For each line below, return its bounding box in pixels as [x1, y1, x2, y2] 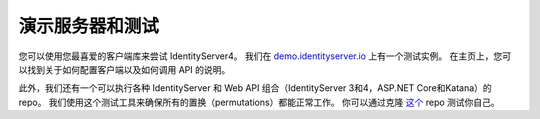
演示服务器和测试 [18, 15, 160, 37]
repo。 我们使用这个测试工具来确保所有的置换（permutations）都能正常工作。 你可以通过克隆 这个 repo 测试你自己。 [18, 96, 500, 108]
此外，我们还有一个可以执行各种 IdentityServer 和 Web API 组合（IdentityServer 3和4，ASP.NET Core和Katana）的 [18, 82, 492, 94]
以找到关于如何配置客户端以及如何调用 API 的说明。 [18, 63, 231, 75]
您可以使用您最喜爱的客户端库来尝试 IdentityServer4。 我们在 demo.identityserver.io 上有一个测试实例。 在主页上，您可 [18, 50, 512, 62]
